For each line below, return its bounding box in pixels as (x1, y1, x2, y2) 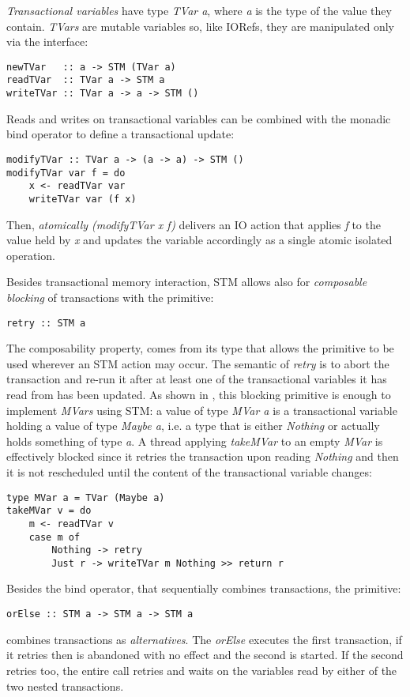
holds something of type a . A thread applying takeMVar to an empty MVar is (6, 432, 383, 449)
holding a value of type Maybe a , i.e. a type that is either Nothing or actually (6, 417, 380, 434)
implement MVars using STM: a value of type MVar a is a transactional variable (6, 401, 397, 418)
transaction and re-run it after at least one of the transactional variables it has (6, 371, 387, 387)
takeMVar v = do (6, 505, 92, 517)
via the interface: (6, 33, 88, 50)
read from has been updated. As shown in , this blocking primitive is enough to (6, 386, 391, 402)
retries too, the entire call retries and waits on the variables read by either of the (6, 661, 397, 678)
